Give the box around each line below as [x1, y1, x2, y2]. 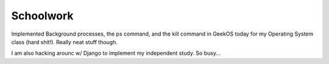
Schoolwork [11, 9, 74, 22]
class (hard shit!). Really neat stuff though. [11, 38, 118, 45]
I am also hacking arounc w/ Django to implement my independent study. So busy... [11, 50, 221, 57]
